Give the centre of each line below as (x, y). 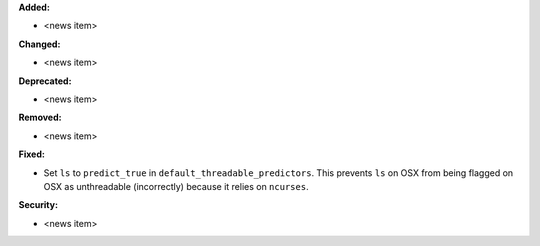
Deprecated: (45, 81)
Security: (38, 205)
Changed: (39, 44)
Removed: (40, 117)
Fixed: (31, 154)
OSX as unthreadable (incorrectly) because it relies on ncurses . (176, 186)
